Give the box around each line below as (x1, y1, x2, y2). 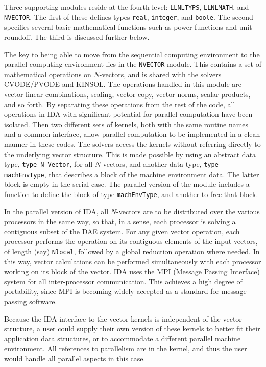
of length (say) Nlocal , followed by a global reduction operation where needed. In (4, 246, 260, 257)
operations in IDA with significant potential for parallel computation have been (4, 109, 253, 119)
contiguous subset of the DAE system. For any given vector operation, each (4, 226, 240, 236)
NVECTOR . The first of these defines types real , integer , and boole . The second (4, 11, 253, 22)
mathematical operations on (4, 68, 91, 79)
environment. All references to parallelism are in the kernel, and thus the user (4, 343, 247, 354)
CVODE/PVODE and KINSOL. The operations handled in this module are (4, 79, 242, 89)
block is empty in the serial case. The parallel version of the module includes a (4, 179, 250, 189)
